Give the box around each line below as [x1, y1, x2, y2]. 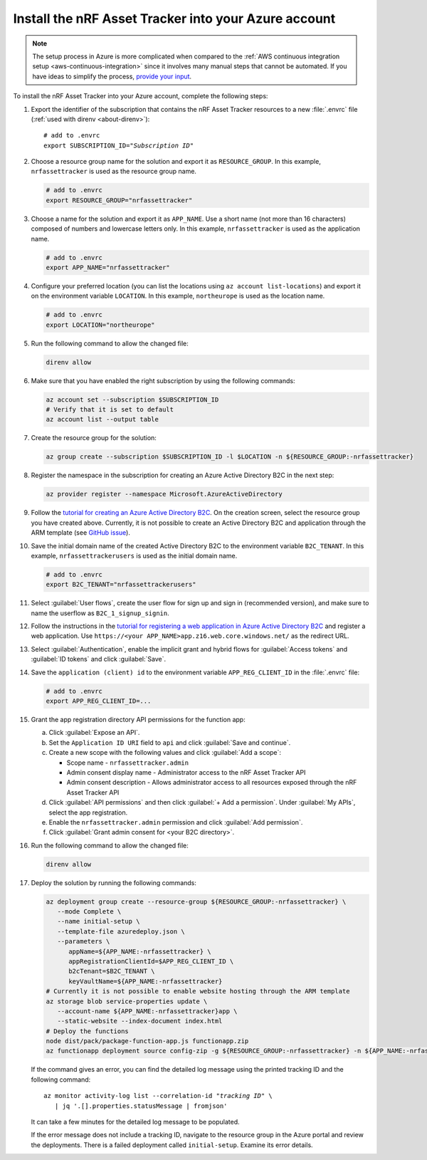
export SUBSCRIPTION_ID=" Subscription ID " [43, 141, 194, 150]
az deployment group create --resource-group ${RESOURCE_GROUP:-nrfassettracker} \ [46, 897, 347, 906]
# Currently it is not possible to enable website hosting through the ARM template [46, 987, 350, 996]
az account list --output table [46, 415, 159, 424]
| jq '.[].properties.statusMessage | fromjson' [54, 1102, 228, 1110]
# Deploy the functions [46, 1027, 130, 1035]
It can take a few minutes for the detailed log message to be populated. [31, 1118, 240, 1127]
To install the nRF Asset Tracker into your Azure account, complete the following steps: [13, 92, 268, 100]
